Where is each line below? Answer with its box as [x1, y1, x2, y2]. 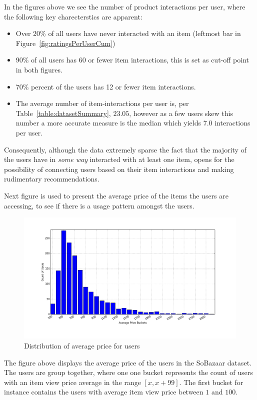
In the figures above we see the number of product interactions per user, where [4, 1, 245, 11]
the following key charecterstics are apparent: [4, 11, 142, 21]
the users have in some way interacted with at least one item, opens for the [4, 154, 234, 164]
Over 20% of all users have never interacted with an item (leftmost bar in [15, 28, 241, 38]
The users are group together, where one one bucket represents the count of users [4, 367, 253, 377]
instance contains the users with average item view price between [4, 386, 203, 397]
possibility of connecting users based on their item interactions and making [4, 163, 234, 174]
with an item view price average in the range [4, 376, 141, 387]
